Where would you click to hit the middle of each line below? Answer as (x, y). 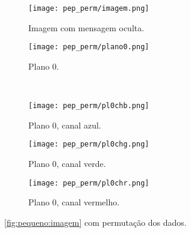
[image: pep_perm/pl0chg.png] (89, 144)
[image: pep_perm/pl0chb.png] (89, 106)
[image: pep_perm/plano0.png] (89, 47)
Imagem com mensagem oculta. (86, 27)
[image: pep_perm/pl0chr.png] (89, 183)
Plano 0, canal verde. (67, 163)
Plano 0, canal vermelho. (74, 202)
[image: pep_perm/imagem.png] (89, 8)
